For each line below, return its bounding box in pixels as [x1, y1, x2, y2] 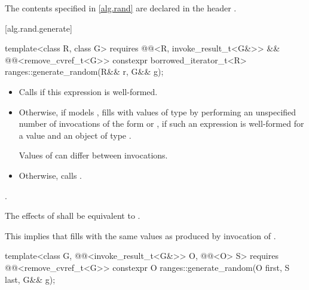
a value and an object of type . [19, 129, 131, 141]
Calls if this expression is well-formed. [19, 85, 158, 97]
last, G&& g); [5, 273, 56, 285]
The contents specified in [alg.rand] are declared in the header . [5, 2, 237, 14]
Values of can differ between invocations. [19, 149, 168, 161]
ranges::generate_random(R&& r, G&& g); [5, 65, 164, 78]
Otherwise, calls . [19, 169, 82, 181]
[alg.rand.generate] [5, 22, 72, 34]
